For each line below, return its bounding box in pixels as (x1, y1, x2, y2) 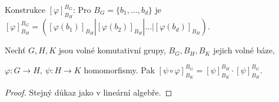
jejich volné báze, (213, 44, 275, 56)
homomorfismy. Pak (84, 63, 155, 76)
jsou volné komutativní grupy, (58, 44, 166, 56)
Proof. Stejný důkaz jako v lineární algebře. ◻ (5, 86, 172, 98)
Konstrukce (5, 4, 45, 15)
